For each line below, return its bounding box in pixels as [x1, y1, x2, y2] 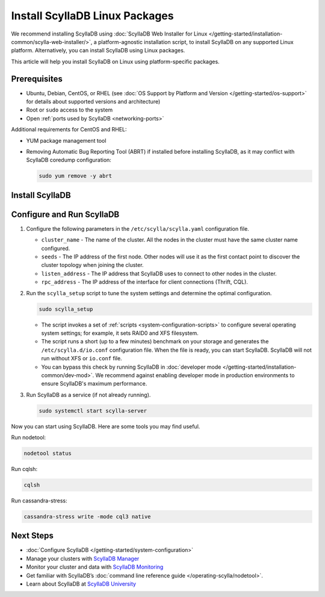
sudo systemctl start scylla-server [39, 407, 147, 414]
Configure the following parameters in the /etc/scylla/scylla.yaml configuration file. [26, 225, 249, 232]
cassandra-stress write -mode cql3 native [23, 513, 151, 520]
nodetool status [23, 450, 72, 457]
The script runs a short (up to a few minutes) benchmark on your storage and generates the [41, 338, 269, 345]
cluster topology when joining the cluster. [41, 261, 144, 269]
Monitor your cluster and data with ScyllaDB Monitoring [26, 563, 164, 570]
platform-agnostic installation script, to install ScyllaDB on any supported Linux [98, 38, 294, 45]
